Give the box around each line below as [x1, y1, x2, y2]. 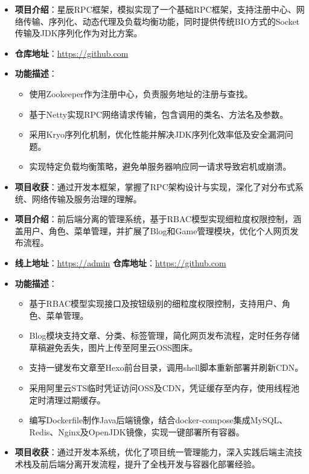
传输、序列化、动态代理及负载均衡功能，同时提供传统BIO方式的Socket [23, 14, 300, 27]
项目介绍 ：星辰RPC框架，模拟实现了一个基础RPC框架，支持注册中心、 [14, 3, 296, 15]
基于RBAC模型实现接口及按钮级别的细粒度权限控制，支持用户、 [29, 297, 282, 310]
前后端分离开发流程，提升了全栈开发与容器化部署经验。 [40, 458, 260, 470]
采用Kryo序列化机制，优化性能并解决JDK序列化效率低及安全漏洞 [29, 128, 285, 141]
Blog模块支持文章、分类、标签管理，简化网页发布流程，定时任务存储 [29, 329, 300, 342]
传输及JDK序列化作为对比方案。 [14, 27, 142, 39]
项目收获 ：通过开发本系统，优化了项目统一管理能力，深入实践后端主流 [14, 446, 294, 458]
